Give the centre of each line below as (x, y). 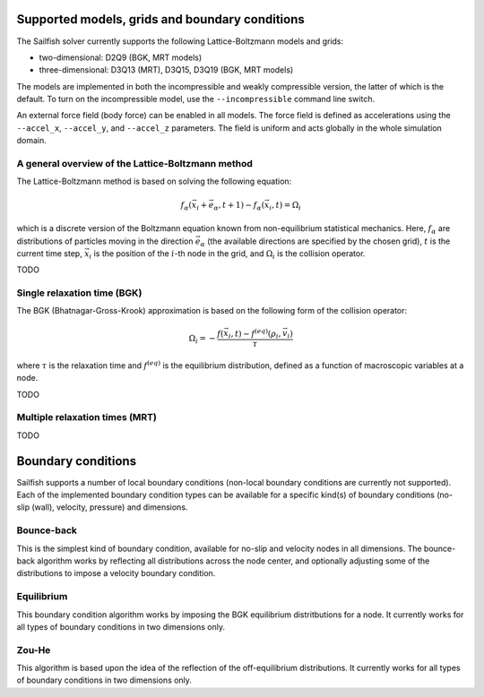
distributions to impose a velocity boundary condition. (116, 573)
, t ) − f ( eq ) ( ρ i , (256, 334)
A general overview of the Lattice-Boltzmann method (134, 164)
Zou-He (34, 650)
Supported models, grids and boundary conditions (160, 19)
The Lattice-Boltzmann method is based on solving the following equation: (154, 181)
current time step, (49, 253)
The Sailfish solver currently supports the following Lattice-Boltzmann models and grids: (180, 41)
